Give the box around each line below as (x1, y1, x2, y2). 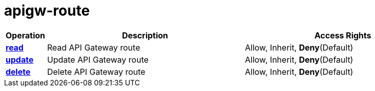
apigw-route (4, 2, 90, 19)
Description (122, 30, 168, 40)
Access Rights (314, 30, 371, 40)
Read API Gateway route (47, 42, 140, 53)
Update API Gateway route (47, 54, 149, 65)
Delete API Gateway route (47, 66, 146, 77)
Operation (6, 30, 45, 40)
